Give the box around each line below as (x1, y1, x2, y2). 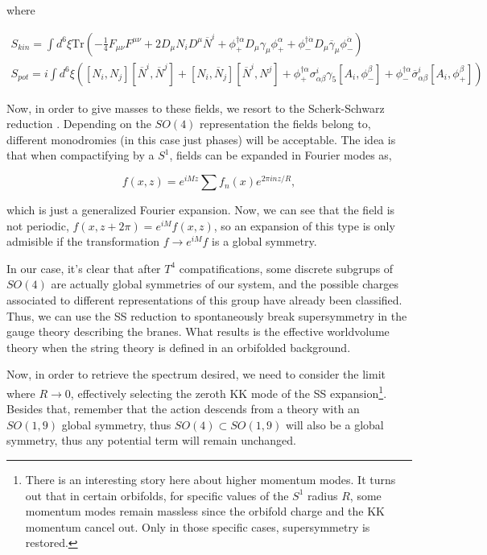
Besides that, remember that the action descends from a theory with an (6, 400, 360, 417)
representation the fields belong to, (200, 115, 371, 132)
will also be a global (285, 416, 384, 433)
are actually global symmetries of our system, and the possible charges (51, 275, 398, 292)
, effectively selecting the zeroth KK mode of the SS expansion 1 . (70, 383, 387, 401)
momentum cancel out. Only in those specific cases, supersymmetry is (25, 518, 370, 535)
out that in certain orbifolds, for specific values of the (25, 487, 289, 503)
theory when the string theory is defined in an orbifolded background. (6, 338, 351, 355)
